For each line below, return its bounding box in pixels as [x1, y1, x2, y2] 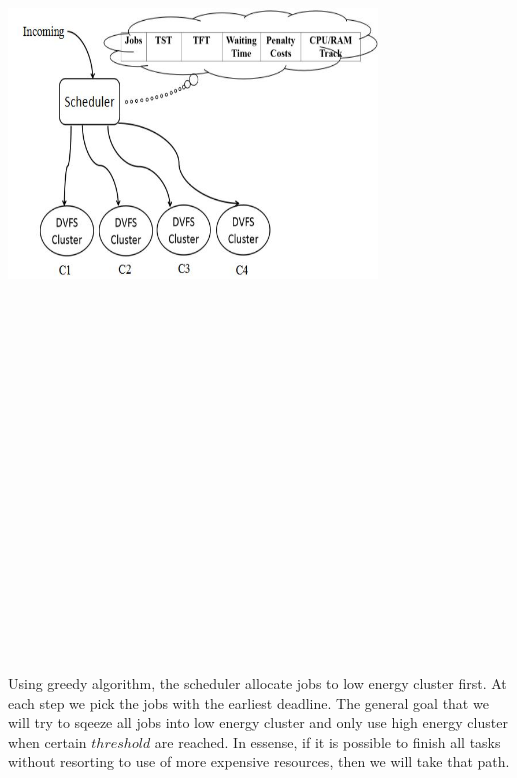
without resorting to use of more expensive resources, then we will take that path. [8, 751, 510, 772]
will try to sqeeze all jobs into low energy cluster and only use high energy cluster [8, 712, 508, 733]
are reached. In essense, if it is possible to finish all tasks [154, 731, 501, 752]
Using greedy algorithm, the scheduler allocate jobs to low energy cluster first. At [8, 673, 507, 694]
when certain [8, 731, 87, 752]
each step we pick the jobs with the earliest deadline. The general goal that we [8, 692, 489, 713]
